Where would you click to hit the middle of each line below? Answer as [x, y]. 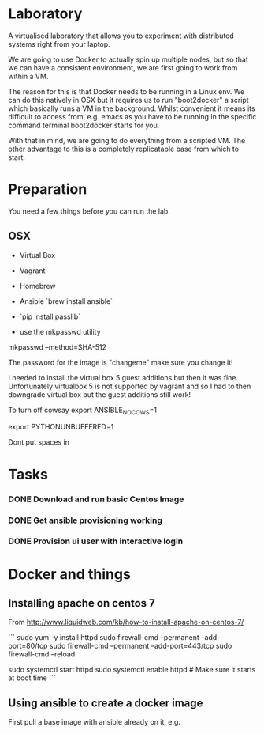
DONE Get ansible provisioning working [86, 520]
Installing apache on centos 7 [82, 603]
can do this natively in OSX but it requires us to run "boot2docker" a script [129, 100]
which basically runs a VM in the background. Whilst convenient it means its [132, 108]
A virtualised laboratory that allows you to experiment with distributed [121, 36]
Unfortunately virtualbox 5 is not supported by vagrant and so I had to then [130, 386]
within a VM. [28, 76]
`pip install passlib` [50, 316]
